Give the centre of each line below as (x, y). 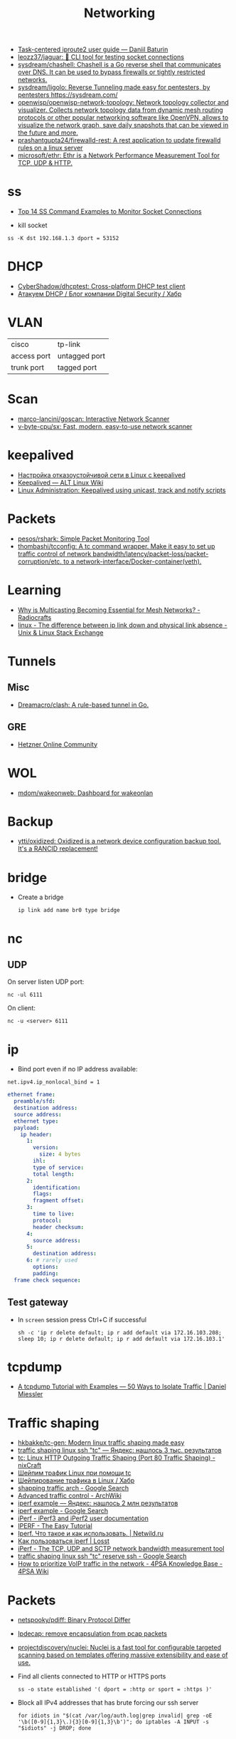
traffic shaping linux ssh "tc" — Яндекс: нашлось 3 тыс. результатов (119, 1450)
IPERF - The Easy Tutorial (55, 1526)
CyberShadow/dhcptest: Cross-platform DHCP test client (101, 286)
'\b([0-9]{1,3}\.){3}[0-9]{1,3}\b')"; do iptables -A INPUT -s (113, 1722)
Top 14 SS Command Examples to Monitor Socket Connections (109, 212)
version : (46, 1148)
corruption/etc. (40, 561)
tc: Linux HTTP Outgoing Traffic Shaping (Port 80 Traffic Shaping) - (116, 1458)
